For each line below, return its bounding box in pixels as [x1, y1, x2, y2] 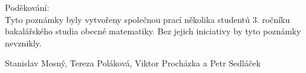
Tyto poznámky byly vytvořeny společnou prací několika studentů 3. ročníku [5, 13, 290, 25]
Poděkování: [5, 1, 50, 13]
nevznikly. [5, 36, 42, 49]
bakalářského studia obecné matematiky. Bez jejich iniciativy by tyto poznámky [5, 25, 301, 37]
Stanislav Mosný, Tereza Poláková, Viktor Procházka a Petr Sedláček [5, 57, 261, 69]
